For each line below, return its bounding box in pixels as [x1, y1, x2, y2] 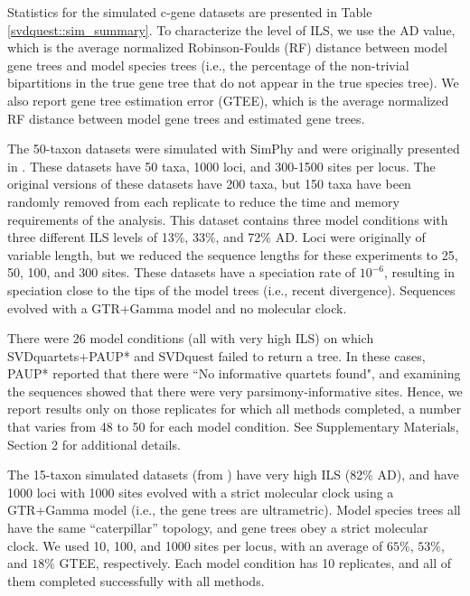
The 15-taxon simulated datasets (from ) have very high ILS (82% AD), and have [7, 465, 459, 484]
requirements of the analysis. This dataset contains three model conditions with [7, 210, 448, 228]
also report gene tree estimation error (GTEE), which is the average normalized [7, 90, 449, 109]
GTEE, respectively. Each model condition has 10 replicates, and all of [59, 554, 452, 573]
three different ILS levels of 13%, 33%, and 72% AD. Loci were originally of [7, 228, 426, 247]
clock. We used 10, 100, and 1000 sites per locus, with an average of [7, 535, 383, 554]
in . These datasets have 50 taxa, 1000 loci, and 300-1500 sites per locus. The [7, 156, 436, 175]
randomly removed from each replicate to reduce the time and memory [7, 191, 399, 210]
